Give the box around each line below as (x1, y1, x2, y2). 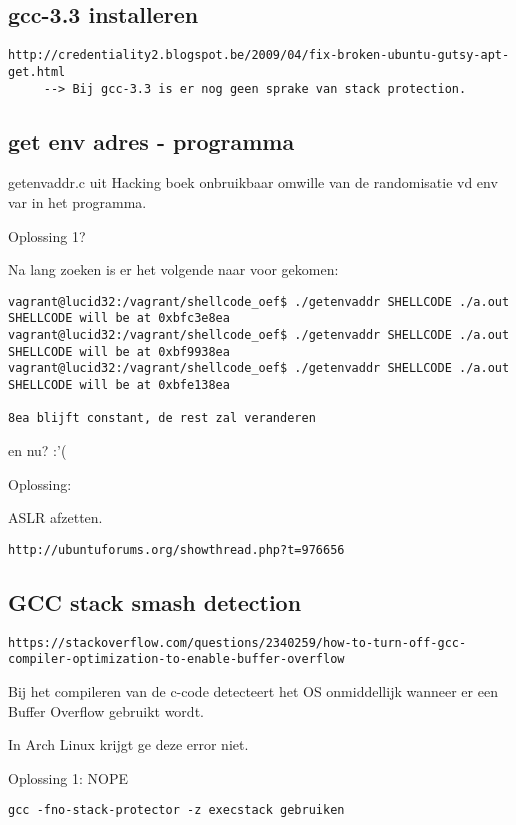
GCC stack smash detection (8, 586, 302, 617)
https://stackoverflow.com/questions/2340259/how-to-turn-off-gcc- (8, 635, 467, 650)
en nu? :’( (8, 440, 67, 460)
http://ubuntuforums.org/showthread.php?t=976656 (8, 542, 345, 557)
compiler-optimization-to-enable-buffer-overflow (8, 652, 345, 667)
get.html (8, 64, 66, 79)
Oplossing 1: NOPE (8, 767, 128, 788)
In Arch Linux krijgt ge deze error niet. (8, 734, 249, 755)
